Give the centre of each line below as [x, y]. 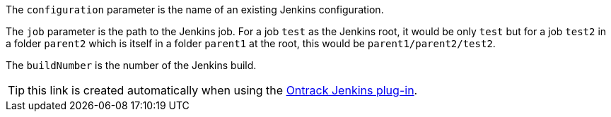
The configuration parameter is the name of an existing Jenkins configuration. [195, 10]
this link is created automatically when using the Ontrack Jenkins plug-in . [223, 90]
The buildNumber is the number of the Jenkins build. [131, 65]
